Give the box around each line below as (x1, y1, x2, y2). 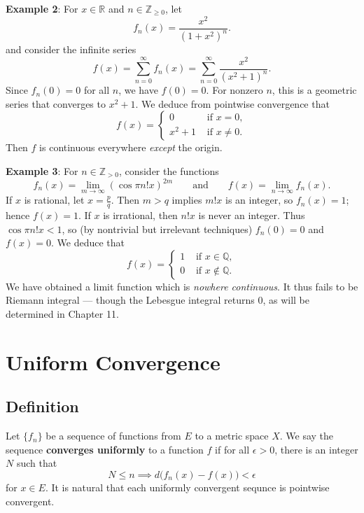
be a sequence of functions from (45, 428, 181, 443)
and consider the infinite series (6, 42, 136, 57)
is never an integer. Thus (198, 208, 305, 223)
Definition (6, 395, 79, 417)
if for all (215, 442, 250, 456)
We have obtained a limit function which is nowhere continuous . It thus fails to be (6, 279, 358, 293)
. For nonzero (206, 83, 263, 97)
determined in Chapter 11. (6, 307, 119, 321)
